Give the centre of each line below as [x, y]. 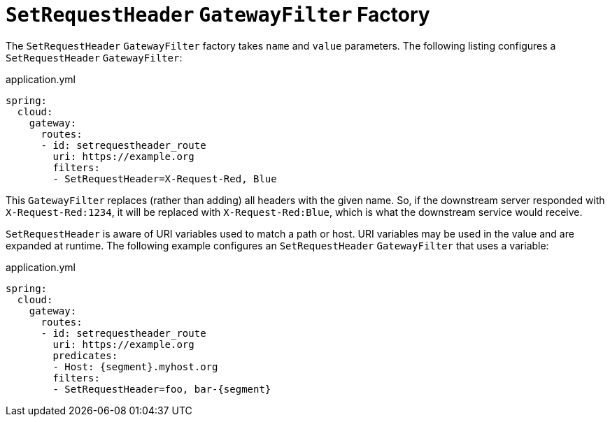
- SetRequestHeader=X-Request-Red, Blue [165, 179]
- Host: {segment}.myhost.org [135, 366]
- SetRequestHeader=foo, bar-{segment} [162, 389]
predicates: [85, 355]
